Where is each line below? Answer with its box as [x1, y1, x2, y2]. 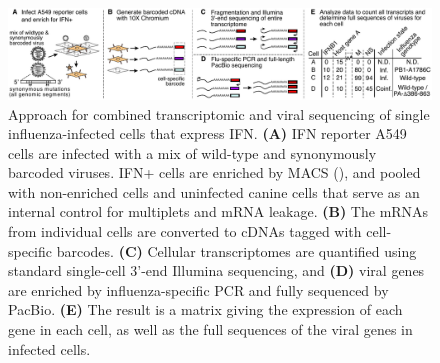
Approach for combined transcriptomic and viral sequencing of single [8, 103, 430, 124]
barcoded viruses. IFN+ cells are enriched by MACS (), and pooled [8, 162, 421, 183]
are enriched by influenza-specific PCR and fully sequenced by [8, 279, 389, 300]
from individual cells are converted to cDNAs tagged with [8, 221, 362, 242]
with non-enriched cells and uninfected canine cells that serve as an [8, 181, 420, 202]
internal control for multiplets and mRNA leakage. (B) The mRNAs [8, 201, 429, 222]
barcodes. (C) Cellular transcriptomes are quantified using [56, 240, 417, 261]
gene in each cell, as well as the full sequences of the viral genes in [8, 319, 413, 340]
